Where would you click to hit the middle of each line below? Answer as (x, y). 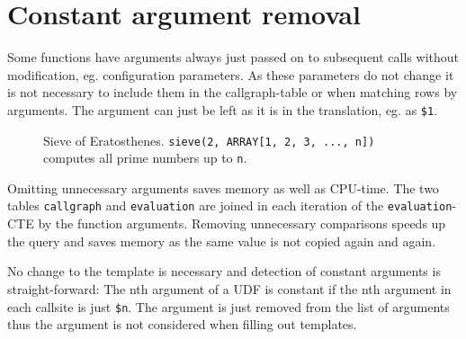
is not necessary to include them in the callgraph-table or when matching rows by (233, 92)
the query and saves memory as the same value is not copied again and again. (222, 241)
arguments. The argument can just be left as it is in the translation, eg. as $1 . (223, 109)
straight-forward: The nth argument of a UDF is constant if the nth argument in (229, 288)
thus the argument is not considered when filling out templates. (182, 324)
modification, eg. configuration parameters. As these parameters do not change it (231, 74)
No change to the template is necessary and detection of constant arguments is (224, 271)
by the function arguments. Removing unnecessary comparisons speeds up (242, 223)
